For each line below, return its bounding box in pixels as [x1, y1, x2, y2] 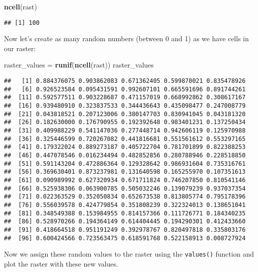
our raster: [4, 43, 36, 53]
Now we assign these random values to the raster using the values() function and [4, 249, 254, 259]
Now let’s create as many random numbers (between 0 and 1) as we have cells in [4, 33, 249, 44]
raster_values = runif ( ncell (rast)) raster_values [4, 60, 154, 70]
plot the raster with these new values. [4, 258, 119, 269]
